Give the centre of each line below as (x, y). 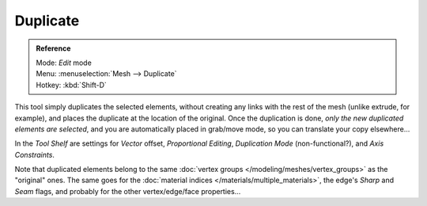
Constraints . (35, 154)
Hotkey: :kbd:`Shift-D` (71, 85)
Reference (53, 48)
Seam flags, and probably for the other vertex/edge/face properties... (128, 191)
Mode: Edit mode (64, 63)
